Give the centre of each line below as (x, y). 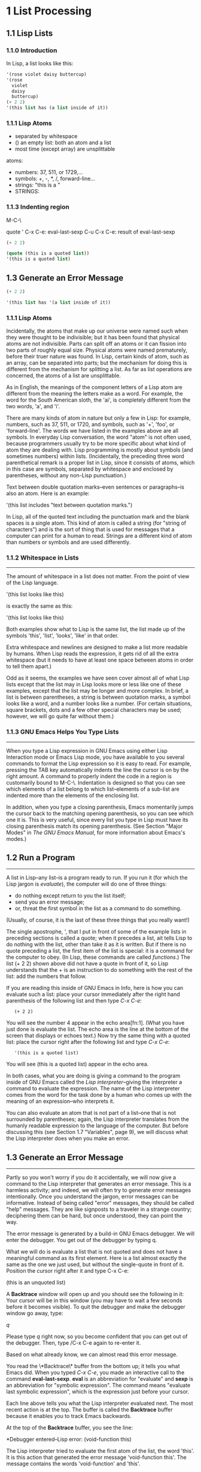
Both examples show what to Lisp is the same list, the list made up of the (96, 629)
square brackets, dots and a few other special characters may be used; (94, 710)
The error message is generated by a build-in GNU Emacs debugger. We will (100, 1234)
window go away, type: (35, 1314)
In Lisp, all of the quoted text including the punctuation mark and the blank (98, 517)
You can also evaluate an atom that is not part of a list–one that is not (91, 1113)
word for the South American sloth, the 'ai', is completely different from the (98, 400)
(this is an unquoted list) (36, 1282)
